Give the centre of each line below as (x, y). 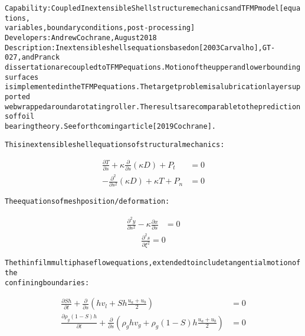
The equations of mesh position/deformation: (87, 202)
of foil (22, 117)
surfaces (22, 77)
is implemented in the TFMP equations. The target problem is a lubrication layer (146, 87)
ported (17, 97)
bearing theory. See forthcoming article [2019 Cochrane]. (110, 126)
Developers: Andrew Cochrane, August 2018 (81, 37)
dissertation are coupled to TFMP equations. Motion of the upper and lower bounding (153, 67)
